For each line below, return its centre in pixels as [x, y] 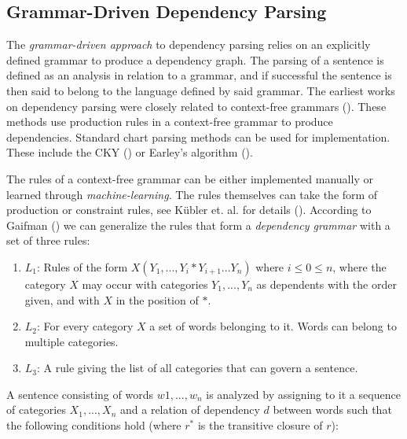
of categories [36, 409]
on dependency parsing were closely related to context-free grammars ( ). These [196, 106]
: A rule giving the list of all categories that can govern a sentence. [198, 368]
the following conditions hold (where [94, 425]
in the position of [157, 299]
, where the [359, 266]
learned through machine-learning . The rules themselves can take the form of [192, 194]
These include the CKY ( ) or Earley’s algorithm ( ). [130, 152]
